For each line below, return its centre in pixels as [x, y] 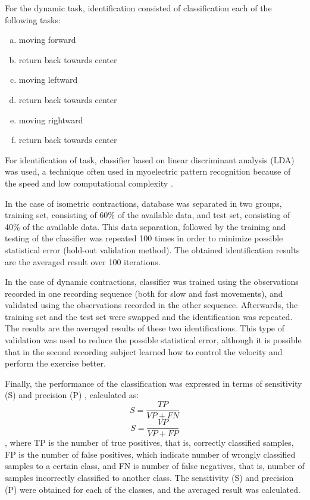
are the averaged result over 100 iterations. [83, 261]
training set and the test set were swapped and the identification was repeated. [149, 316]
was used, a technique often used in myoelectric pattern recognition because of [148, 171]
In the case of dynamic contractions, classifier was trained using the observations [152, 282]
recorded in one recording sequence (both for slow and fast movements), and [144, 293]
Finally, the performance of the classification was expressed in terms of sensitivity [154, 383]
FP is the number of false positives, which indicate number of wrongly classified [150, 454]
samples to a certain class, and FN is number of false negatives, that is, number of [155, 466]
